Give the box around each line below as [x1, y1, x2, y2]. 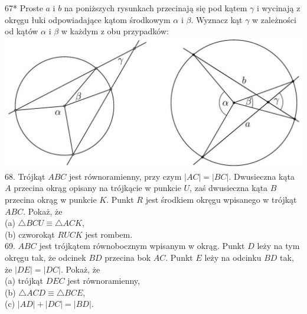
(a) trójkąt [5, 274, 44, 287]
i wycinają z [256, 2, 301, 14]
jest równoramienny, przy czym [68, 170, 182, 182]
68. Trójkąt [5, 170, 45, 182]
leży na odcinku [204, 251, 262, 264]
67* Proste [5, 2, 43, 14]
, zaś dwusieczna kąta [190, 182, 268, 194]
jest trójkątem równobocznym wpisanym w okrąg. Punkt [39, 239, 245, 252]
